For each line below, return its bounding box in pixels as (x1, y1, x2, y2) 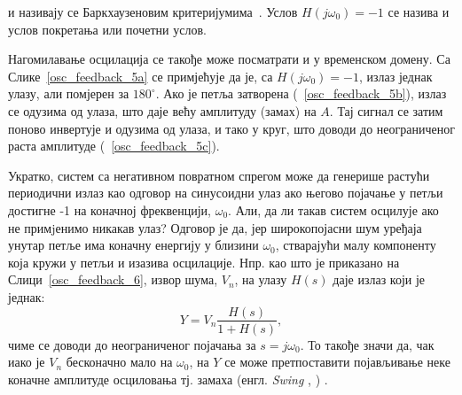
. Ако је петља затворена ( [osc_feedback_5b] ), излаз (155, 84, 447, 103)
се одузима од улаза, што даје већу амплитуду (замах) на (8, 101, 317, 120)
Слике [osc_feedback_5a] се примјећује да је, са (8, 66, 273, 85)
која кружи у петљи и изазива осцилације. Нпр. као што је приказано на (8, 252, 400, 271)
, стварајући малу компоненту (275, 236, 436, 254)
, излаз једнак (358, 66, 433, 85)
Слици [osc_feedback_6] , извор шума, (8, 270, 218, 289)
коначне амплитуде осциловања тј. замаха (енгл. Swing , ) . (8, 369, 328, 388)
